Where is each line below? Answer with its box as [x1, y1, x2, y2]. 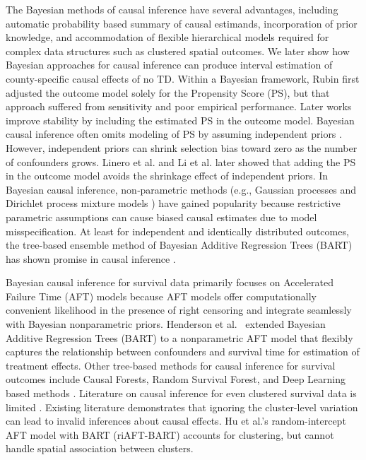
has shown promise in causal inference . [6, 251, 176, 266]
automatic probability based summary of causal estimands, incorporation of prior [6, 16, 358, 30]
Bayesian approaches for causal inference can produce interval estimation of [6, 57, 333, 72]
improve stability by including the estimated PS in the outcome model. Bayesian [6, 112, 355, 127]
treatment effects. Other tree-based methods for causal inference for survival [6, 358, 336, 372]
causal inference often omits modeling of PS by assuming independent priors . [6, 126, 342, 141]
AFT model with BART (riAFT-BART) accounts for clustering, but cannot [6, 427, 334, 442]
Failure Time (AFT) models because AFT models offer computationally [6, 288, 317, 303]
